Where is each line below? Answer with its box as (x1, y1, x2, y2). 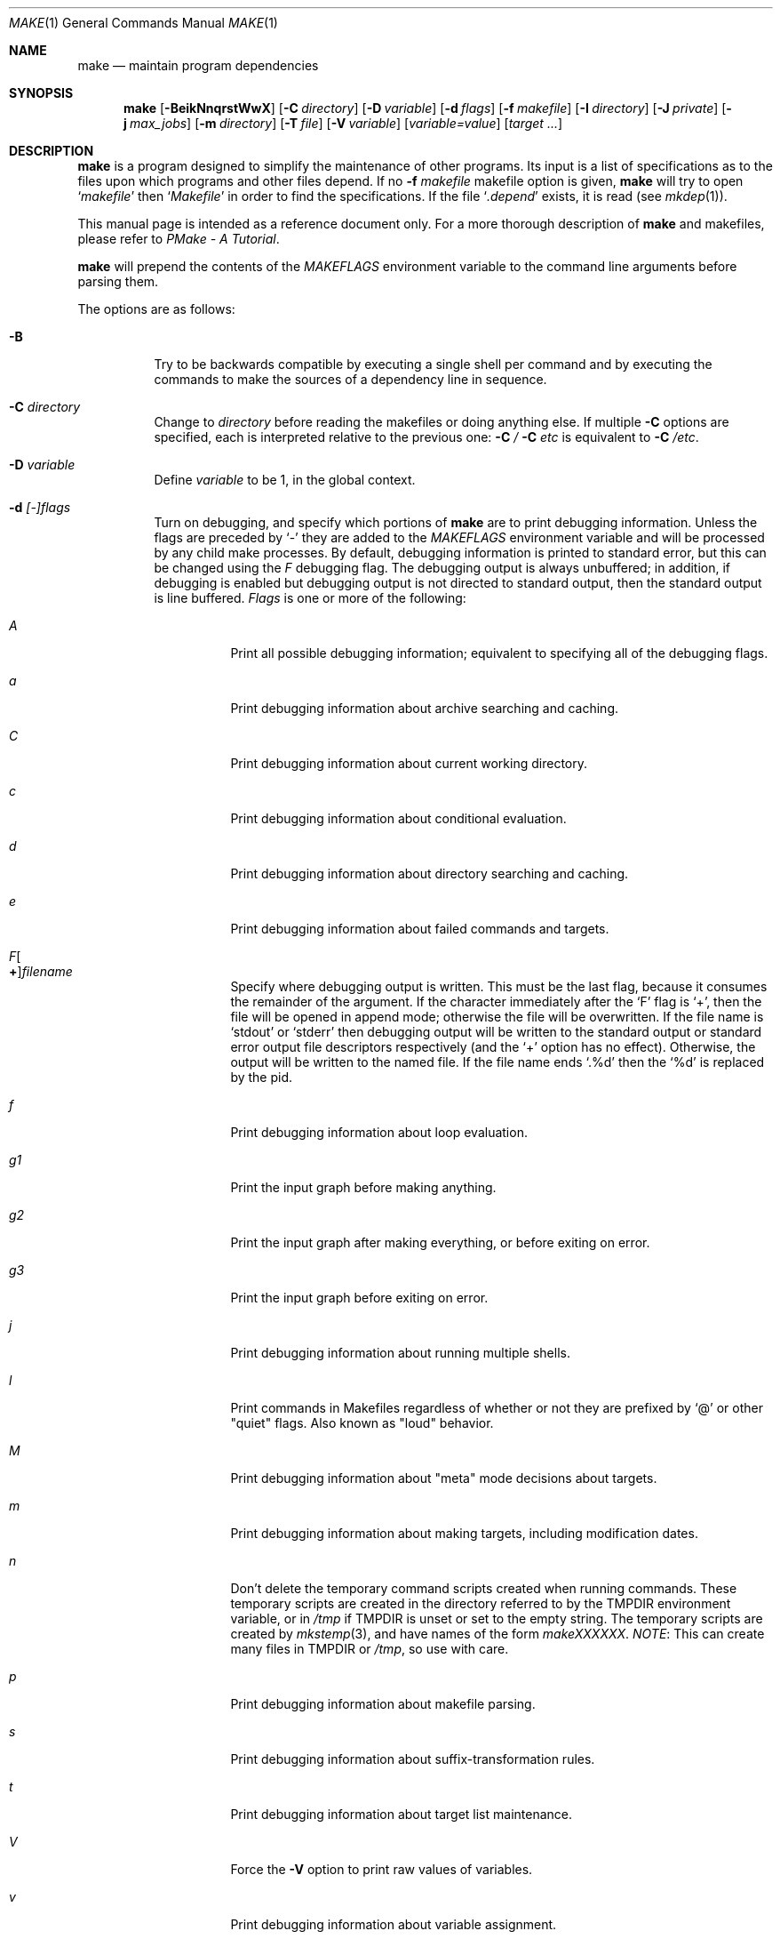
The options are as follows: (77, 301, 235, 316)
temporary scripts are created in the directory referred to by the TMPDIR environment (230, 1596, 731, 1611)
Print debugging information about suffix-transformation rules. (230, 1751, 595, 1767)
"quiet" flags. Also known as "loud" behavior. (230, 1415, 494, 1430)
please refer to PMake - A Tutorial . (77, 231, 280, 246)
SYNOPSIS (9, 85, 74, 100)
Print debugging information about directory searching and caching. (230, 866, 629, 881)
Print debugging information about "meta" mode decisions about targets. (230, 1470, 657, 1486)
